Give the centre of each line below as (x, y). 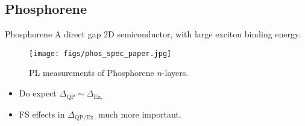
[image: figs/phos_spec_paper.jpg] (100, 53)
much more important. (140, 114)
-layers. (175, 73)
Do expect (38, 93)
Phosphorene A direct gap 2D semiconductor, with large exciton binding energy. (153, 34)
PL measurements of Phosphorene (92, 73)
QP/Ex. (85, 117)
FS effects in (42, 114)
